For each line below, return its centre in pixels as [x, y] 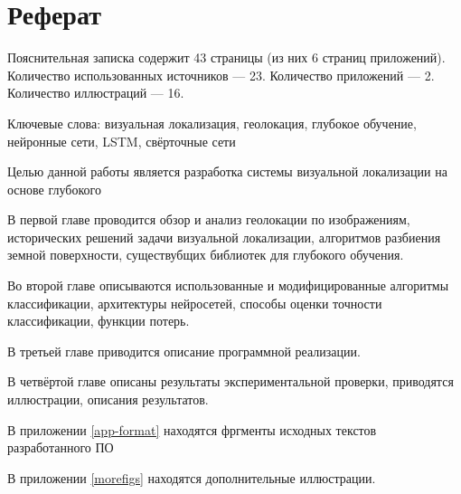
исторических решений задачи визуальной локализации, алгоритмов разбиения [224, 237]
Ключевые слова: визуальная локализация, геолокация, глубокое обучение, [212, 123]
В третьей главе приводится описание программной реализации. [184, 351]
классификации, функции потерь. [99, 321]
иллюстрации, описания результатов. [108, 399]
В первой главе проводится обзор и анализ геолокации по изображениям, [209, 219]
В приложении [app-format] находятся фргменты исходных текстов [192, 429]
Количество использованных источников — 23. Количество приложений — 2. [221, 75]
